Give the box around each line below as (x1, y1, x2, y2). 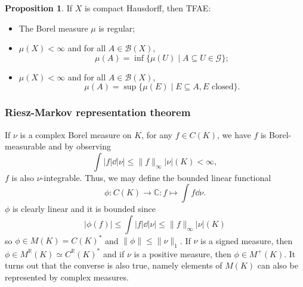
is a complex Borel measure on (20, 128, 132, 141)
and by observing (48, 140, 111, 152)
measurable (5, 140, 46, 152)
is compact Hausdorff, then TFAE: (84, 2, 211, 14)
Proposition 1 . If (5, 2, 72, 14)
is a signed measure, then (200, 234, 293, 247)
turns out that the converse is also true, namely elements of (5, 259, 222, 272)
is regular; (98, 21, 135, 34)
